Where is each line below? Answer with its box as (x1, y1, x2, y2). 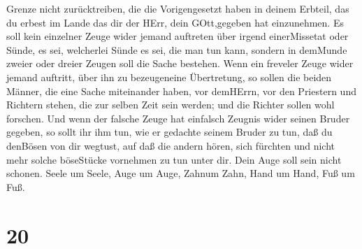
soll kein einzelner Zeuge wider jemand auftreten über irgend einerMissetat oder (6, 29, 349, 43)
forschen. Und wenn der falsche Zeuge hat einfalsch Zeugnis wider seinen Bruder (6, 111, 350, 125)
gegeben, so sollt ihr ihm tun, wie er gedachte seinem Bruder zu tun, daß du (6, 124, 333, 139)
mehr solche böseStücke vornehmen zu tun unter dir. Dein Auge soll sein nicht (6, 152, 342, 166)
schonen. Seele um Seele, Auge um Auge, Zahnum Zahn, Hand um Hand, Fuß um (6, 166, 355, 180)
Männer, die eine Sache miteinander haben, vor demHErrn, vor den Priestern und (6, 83, 356, 98)
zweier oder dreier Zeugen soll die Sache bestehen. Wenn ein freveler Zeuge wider (6, 56, 354, 71)
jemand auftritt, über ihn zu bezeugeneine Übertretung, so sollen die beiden (6, 69, 332, 84)
